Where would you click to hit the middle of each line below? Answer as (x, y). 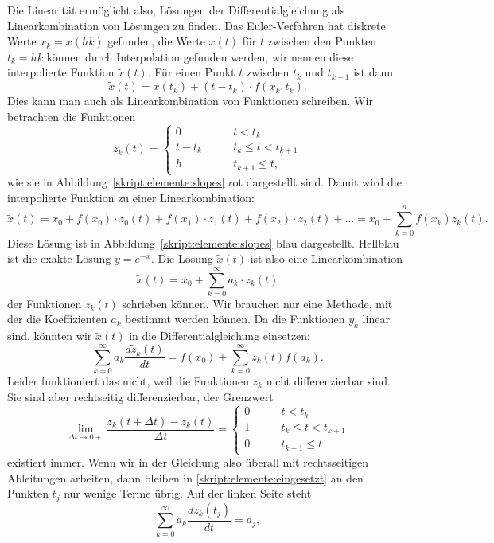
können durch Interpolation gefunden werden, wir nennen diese (200, 56)
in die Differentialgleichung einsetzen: (220, 336)
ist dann (373, 72)
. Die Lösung (182, 258)
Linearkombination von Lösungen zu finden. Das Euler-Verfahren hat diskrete (196, 25)
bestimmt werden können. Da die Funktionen (235, 319)
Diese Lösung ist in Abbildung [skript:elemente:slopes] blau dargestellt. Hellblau (203, 242)
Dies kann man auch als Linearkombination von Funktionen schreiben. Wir (190, 101)
